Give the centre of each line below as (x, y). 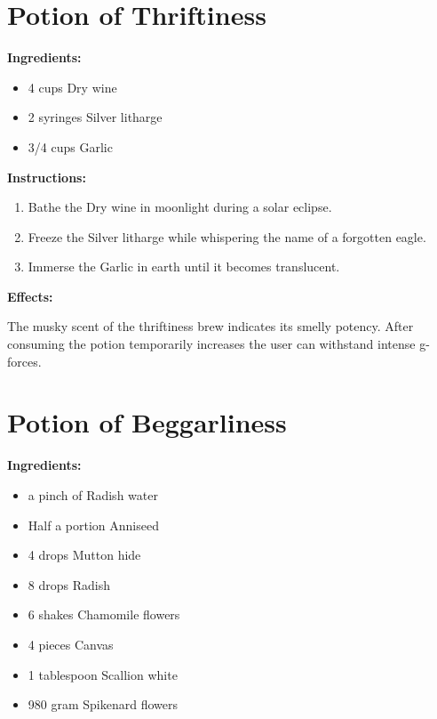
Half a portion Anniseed (93, 525)
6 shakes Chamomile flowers (104, 614)
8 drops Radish (69, 584)
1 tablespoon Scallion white (103, 674)
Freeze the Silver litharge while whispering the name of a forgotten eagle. (227, 236)
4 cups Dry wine (72, 87)
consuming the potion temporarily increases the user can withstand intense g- (218, 344)
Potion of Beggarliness (147, 422)
